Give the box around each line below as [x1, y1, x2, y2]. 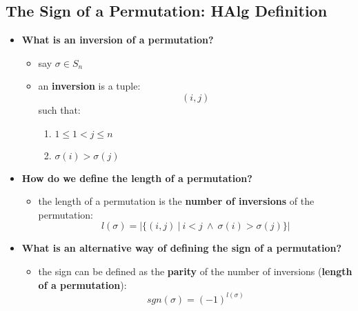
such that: [38, 102, 81, 117]
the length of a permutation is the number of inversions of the [38, 194, 315, 208]
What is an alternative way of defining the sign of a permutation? [21, 241, 342, 255]
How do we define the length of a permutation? [21, 170, 252, 185]
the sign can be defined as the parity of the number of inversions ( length [38, 263, 352, 278]
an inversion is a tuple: [38, 79, 141, 93]
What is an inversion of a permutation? [21, 32, 214, 47]
